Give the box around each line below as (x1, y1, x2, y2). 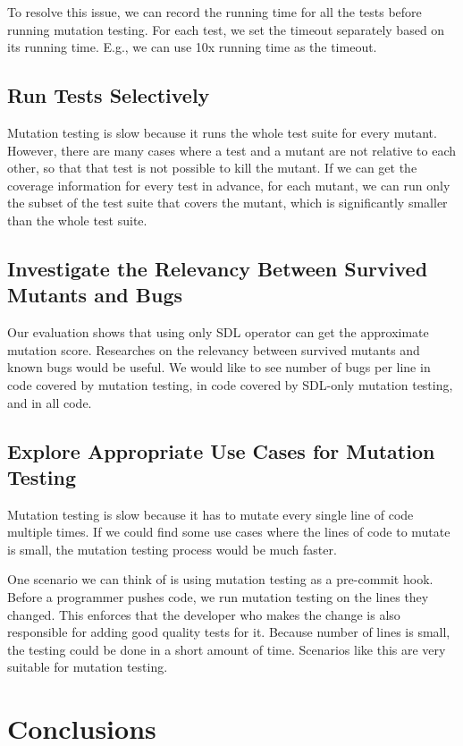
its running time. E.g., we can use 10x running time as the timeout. (7, 38, 377, 56)
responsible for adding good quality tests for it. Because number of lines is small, (7, 623, 450, 641)
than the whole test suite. (7, 210, 147, 229)
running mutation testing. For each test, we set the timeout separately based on (7, 20, 445, 38)
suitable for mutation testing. (7, 657, 168, 676)
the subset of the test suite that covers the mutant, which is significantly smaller (7, 193, 448, 212)
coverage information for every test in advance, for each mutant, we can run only (7, 175, 450, 194)
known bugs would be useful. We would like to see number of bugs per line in (7, 358, 431, 377)
